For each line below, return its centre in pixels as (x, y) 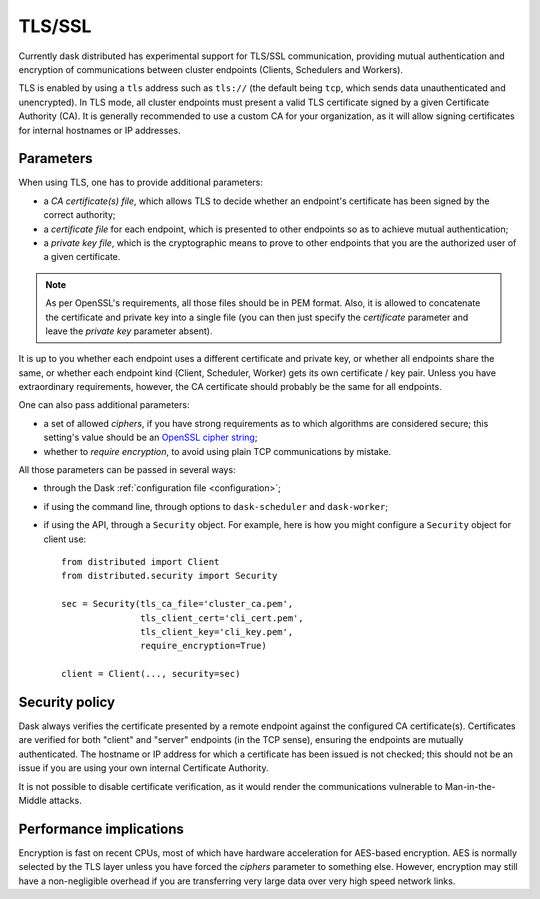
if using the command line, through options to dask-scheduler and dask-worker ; (216, 506)
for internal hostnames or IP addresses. (99, 130)
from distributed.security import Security (169, 576)
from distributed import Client (140, 561)
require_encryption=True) (203, 646)
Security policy (66, 701)
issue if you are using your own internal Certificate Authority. (143, 768)
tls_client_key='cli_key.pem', (217, 631)
